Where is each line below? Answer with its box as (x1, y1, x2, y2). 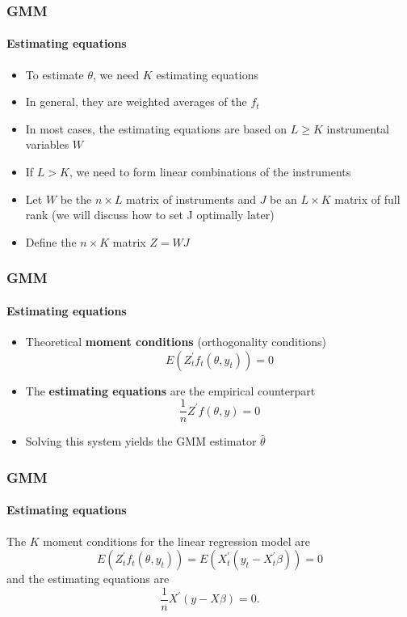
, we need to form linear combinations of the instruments (69, 163, 351, 180)
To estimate (25, 66, 84, 82)
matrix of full (334, 190, 401, 207)
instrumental (326, 120, 389, 137)
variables (25, 136, 69, 153)
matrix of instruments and (126, 190, 256, 207)
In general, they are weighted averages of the (25, 93, 247, 110)
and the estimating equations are (6, 570, 170, 587)
